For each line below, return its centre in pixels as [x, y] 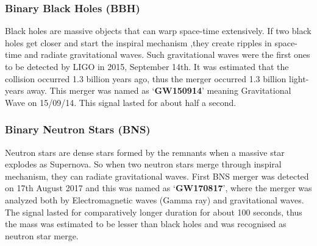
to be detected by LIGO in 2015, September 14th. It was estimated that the [147, 66]
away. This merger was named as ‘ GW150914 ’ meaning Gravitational [159, 90]
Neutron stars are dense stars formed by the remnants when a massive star [145, 152]
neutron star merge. [42, 235]
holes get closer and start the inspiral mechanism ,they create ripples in [138, 42]
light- [299, 78]
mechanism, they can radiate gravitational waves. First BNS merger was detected [157, 176]
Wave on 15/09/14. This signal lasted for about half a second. [121, 102]
